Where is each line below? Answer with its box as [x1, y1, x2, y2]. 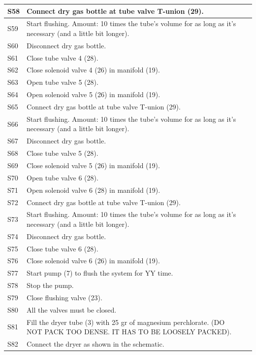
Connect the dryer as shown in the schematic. [27, 339, 164, 349]
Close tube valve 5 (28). [27, 148, 98, 158]
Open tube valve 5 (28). [27, 77, 98, 87]
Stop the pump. [27, 280, 74, 290]
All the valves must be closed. [27, 304, 117, 315]
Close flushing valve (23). [27, 292, 102, 302]
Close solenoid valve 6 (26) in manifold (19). [27, 255, 160, 266]
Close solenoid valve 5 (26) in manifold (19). [27, 160, 160, 170]
